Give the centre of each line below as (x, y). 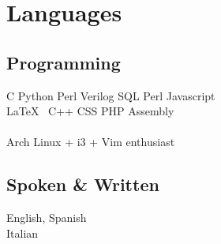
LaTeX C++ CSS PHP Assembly (90, 111)
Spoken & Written (83, 184)
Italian (22, 233)
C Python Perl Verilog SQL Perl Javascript (111, 95)
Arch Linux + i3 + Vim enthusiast (91, 142)
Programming (64, 62)
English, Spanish (47, 218)
